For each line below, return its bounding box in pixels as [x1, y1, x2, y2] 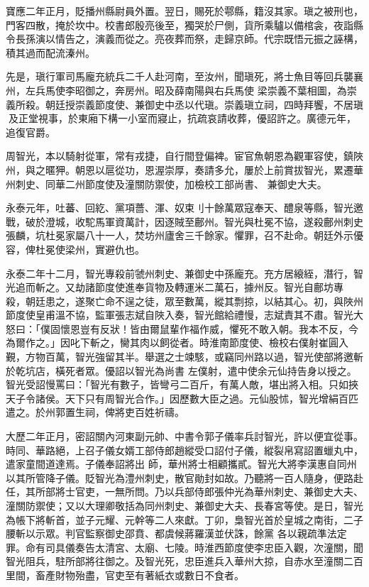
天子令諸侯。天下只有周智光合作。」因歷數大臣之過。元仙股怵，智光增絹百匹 [6, 390, 358, 405]
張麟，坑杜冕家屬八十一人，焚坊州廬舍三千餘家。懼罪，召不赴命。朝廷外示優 [6, 228, 363, 243]
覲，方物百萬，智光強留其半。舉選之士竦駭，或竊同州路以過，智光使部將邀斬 [6, 349, 363, 364]
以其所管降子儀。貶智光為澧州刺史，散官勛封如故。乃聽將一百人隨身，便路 [6, 470, 353, 485]
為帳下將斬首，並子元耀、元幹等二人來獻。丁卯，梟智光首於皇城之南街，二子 [6, 512, 363, 527]
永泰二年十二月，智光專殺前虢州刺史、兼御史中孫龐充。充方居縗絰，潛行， [6, 265, 353, 280]
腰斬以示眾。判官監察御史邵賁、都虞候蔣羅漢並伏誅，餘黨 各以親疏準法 [6, 526, 337, 541]
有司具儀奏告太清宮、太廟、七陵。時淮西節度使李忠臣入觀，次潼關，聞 [35, 539, 363, 554]
